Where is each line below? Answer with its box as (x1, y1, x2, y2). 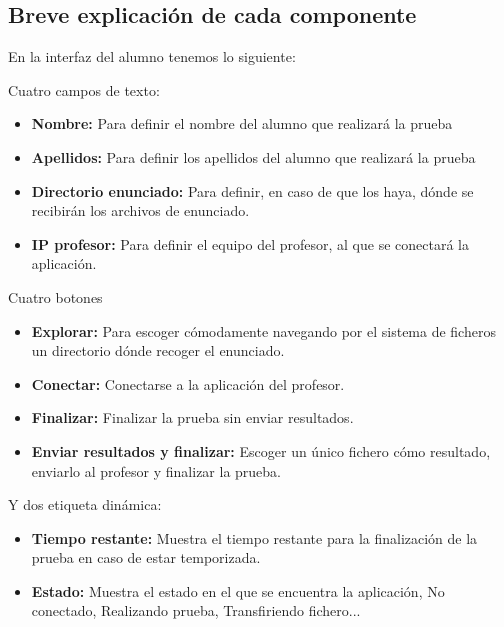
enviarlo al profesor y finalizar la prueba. (31, 460, 281, 481)
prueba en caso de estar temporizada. (31, 547, 261, 568)
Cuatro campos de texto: (8, 79, 160, 100)
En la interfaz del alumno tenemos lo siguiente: (8, 46, 296, 67)
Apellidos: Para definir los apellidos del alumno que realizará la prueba (31, 146, 476, 167)
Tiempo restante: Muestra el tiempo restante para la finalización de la (31, 527, 478, 548)
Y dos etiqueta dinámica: (8, 494, 162, 515)
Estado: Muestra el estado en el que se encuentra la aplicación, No (31, 580, 445, 601)
